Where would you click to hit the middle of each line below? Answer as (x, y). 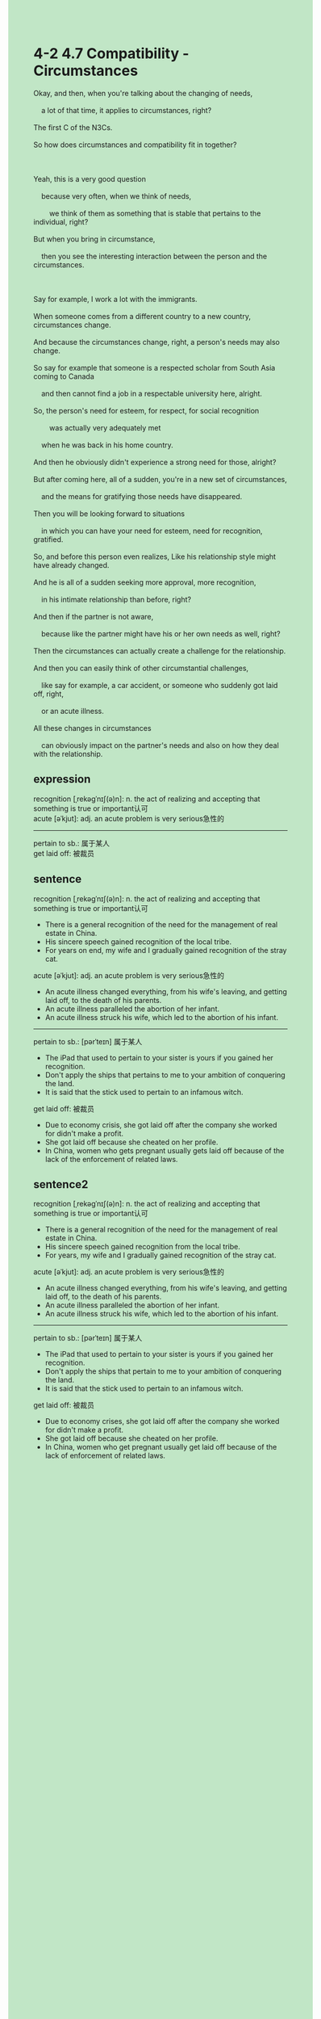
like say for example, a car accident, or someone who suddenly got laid (159, 685)
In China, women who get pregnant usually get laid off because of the (161, 1447)
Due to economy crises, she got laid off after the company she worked (162, 1421)
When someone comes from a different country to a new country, (142, 316)
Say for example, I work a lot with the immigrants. (115, 299)
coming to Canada (64, 376)
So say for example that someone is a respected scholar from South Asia (154, 367)
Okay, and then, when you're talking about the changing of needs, (143, 93)
